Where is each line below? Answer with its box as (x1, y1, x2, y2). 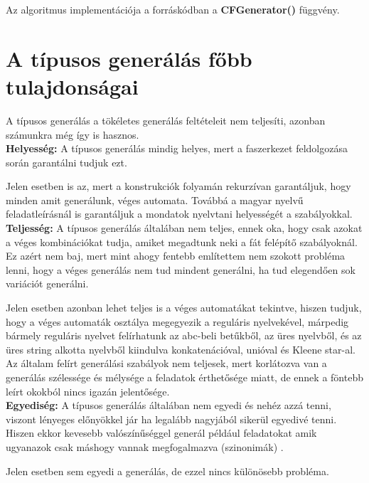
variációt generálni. (6, 276, 89, 291)
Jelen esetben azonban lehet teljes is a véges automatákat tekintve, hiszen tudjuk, (6, 300, 362, 315)
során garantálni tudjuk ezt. (6, 154, 127, 169)
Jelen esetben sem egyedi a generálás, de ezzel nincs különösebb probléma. (6, 463, 329, 478)
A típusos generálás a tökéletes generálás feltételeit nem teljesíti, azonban (6, 112, 326, 127)
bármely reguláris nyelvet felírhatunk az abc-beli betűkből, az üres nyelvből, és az (6, 328, 362, 343)
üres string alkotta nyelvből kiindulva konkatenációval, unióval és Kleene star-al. (6, 341, 355, 356)
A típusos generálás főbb (6, 43, 252, 73)
